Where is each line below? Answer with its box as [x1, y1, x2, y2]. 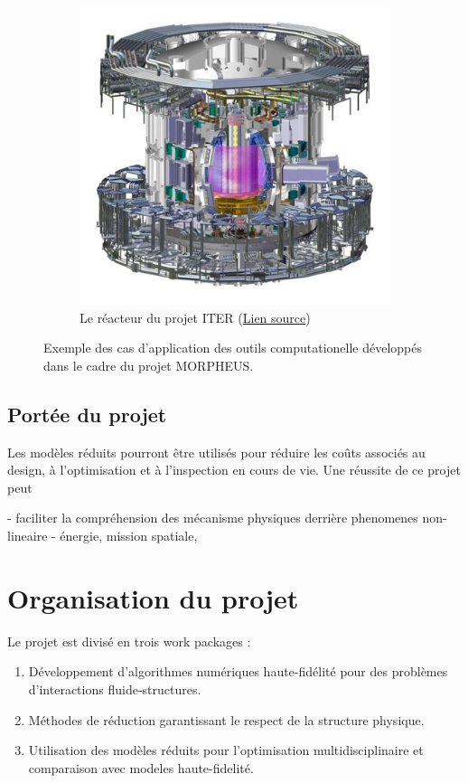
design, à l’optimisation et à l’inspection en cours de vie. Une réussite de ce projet [7, 460, 461, 479]
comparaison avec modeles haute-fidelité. [28, 758, 254, 777]
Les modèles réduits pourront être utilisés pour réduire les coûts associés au [7, 442, 426, 461]
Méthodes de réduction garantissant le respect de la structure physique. [28, 710, 425, 729]
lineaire [7, 526, 48, 545]
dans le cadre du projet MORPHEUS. [43, 355, 254, 374]
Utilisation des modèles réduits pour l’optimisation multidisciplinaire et [28, 741, 424, 759]
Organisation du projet [7, 579, 299, 616]
